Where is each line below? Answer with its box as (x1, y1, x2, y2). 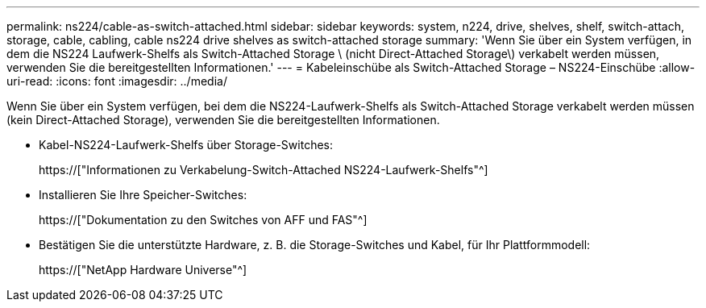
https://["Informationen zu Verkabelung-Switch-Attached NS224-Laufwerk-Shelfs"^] (39, 163, 488, 177)
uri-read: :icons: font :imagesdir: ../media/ (6, 74, 227, 88)
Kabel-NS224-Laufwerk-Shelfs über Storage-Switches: (39, 138, 333, 152)
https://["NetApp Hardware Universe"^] (39, 263, 247, 277)
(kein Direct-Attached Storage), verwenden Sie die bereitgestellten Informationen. (6, 113, 440, 127)
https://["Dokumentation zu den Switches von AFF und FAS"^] (39, 213, 368, 227)
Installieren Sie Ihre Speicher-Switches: (39, 188, 247, 202)
